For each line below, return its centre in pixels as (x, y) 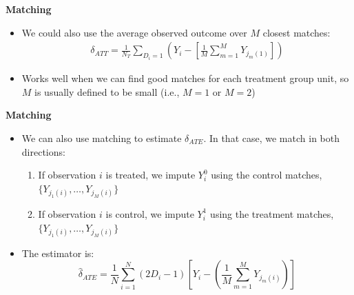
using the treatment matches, (272, 213)
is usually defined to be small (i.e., (107, 91)
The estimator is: (58, 253)
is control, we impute (150, 213)
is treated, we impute (150, 175)
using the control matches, (267, 175)
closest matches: (296, 32)
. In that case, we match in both (271, 138)
